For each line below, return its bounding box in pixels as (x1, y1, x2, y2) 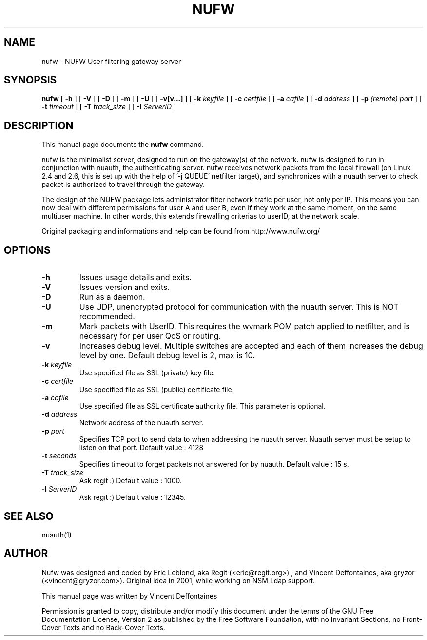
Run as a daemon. (79, 292, 145, 302)
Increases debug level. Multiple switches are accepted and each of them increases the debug (79, 341, 423, 351)
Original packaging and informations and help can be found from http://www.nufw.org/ (41, 227, 320, 236)
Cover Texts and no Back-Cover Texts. (41, 623, 165, 632)
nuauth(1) (41, 530, 72, 539)
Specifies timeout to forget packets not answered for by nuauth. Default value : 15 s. (79, 460, 349, 469)
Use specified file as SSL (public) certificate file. (79, 385, 234, 394)
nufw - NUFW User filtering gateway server (41, 57, 181, 65)
